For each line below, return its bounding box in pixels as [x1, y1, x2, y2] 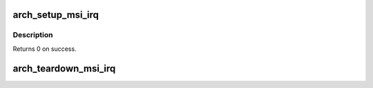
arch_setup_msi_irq [12, 9, 99, 21]
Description [12, 30, 53, 40]
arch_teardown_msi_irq [12, 63, 116, 74]
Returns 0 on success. [12, 45, 77, 53]
